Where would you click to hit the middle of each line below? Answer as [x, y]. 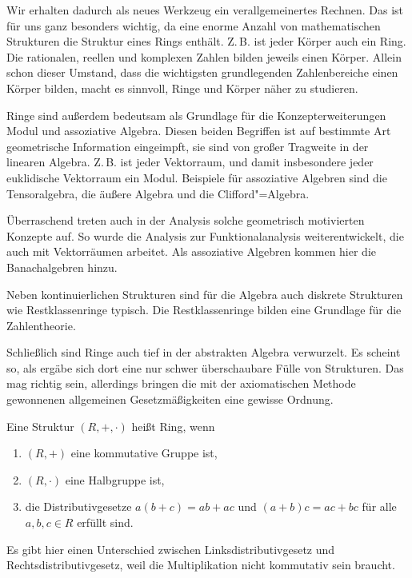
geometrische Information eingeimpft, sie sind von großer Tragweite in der [188, 146]
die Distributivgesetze [78, 506]
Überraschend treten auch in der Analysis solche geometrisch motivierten [186, 220]
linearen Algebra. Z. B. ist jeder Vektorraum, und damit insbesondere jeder [190, 162]
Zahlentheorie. [41, 325]
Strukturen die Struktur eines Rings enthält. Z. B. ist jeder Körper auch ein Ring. [206, 41]
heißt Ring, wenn [173, 426]
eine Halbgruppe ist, [115, 479]
